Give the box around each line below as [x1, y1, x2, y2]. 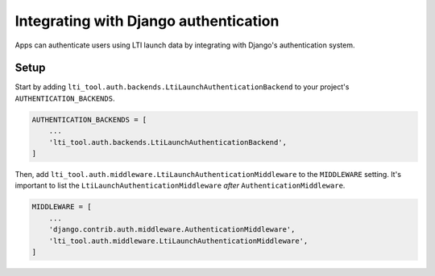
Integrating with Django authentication [14, 12, 280, 30]
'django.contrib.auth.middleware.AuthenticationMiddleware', [48, 225, 296, 234]
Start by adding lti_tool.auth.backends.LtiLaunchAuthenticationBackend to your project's [14, 82, 350, 92]
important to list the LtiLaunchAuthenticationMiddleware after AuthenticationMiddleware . [14, 181, 346, 191]
